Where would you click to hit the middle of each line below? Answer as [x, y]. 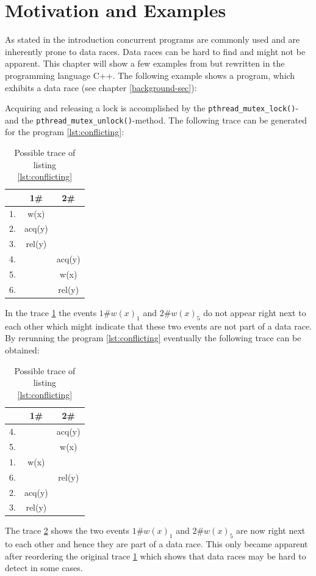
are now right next [271, 530]
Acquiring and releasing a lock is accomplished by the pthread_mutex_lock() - [152, 108]
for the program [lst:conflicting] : [65, 132]
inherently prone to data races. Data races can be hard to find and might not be [155, 51]
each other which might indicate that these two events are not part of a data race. [159, 326]
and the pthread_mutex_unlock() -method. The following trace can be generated [156, 120]
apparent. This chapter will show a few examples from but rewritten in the [145, 63]
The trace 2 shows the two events [67, 530]
